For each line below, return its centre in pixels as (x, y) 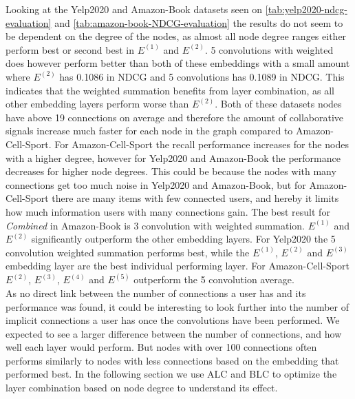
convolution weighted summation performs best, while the (128, 252)
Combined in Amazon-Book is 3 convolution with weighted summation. (155, 225)
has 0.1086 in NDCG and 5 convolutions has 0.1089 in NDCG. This (202, 76)
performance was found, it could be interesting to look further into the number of (177, 306)
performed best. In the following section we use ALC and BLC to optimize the (171, 374)
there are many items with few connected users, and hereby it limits (195, 198)
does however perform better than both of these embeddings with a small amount (178, 63)
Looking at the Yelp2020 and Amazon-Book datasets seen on (134, 9)
